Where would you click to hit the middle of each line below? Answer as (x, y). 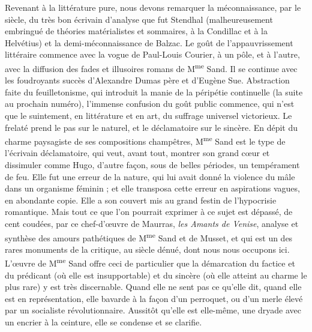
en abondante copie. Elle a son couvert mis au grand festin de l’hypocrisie (141, 200)
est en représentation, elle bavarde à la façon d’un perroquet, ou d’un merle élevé (154, 298)
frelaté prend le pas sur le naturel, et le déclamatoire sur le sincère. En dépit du (151, 127)
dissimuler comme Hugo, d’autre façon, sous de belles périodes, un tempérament (152, 165)
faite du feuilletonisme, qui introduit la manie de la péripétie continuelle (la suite (154, 92)
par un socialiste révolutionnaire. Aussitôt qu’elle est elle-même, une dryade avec (153, 310)
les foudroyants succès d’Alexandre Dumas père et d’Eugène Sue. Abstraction (147, 80)
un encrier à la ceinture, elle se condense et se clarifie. (103, 322)
